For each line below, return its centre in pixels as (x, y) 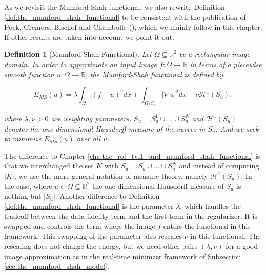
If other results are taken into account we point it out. (89, 37)
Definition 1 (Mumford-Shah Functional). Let (78, 54)
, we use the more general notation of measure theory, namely (111, 175)
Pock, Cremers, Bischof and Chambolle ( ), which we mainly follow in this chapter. (133, 27)
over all (89, 139)
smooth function (29, 74)
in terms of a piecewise (226, 64)
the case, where (28, 186)
